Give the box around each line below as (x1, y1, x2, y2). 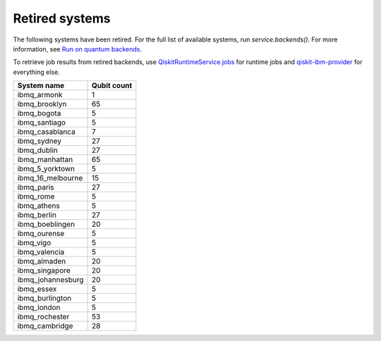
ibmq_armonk (17, 90, 63, 100)
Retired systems (13, 11, 111, 26)
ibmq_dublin (17, 145, 58, 155)
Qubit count (91, 81, 133, 91)
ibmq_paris (17, 182, 54, 192)
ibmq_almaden (17, 256, 66, 266)
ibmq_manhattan (17, 155, 73, 165)
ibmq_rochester (17, 312, 70, 322)
